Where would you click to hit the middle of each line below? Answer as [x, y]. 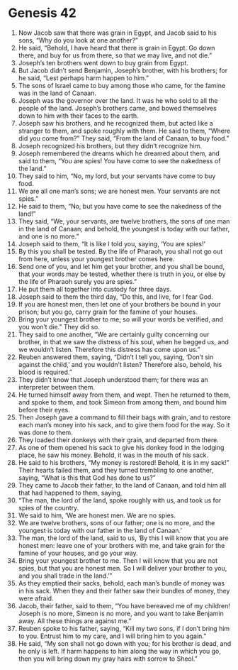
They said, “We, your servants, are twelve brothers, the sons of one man [124, 221]
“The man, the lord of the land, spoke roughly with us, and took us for [120, 500]
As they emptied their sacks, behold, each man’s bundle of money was [121, 583]
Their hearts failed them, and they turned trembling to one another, [116, 470]
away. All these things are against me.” [75, 621]
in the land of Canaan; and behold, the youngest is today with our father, [124, 229]
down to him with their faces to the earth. [78, 116]
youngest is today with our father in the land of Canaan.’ [100, 530]
